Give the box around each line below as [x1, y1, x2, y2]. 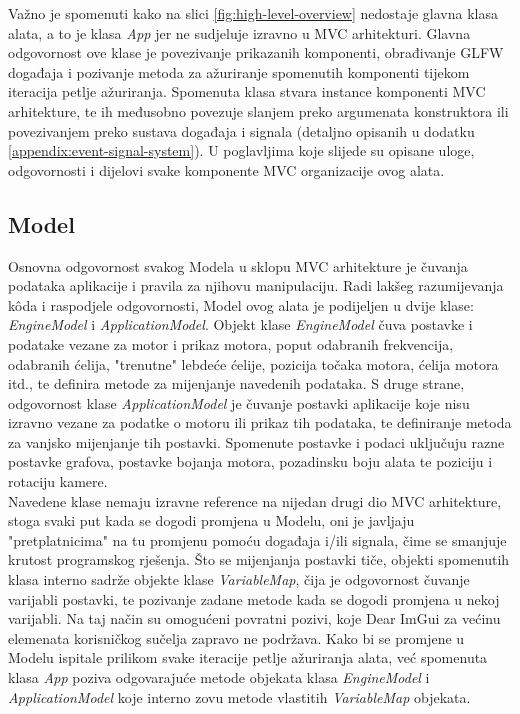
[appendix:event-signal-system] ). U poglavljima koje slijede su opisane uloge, [8, 140, 475, 161]
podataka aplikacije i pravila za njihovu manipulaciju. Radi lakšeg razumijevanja [8, 275, 504, 296]
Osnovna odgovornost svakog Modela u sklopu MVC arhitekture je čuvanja [8, 255, 468, 276]
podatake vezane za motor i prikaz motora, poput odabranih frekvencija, [8, 333, 454, 354]
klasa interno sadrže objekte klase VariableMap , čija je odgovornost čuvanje [8, 569, 470, 590]
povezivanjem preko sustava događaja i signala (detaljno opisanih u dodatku [8, 120, 475, 141]
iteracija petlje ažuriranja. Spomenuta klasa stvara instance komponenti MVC [8, 81, 486, 102]
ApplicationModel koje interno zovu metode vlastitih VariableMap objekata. [8, 686, 471, 707]
